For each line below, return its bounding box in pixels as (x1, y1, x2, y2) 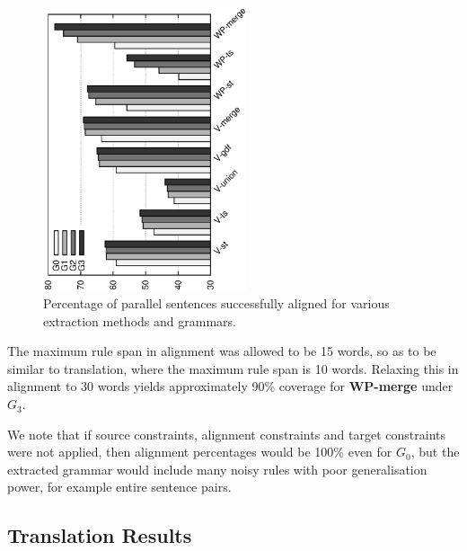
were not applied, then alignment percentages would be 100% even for (7, 442, 392, 461)
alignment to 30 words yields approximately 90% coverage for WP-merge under (7, 377, 454, 395)
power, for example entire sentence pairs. (7, 477, 232, 496)
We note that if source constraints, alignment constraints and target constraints (7, 424, 446, 443)
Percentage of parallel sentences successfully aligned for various (43, 294, 390, 313)
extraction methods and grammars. (43, 311, 236, 330)
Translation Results (7, 521, 192, 549)
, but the (410, 442, 460, 461)
